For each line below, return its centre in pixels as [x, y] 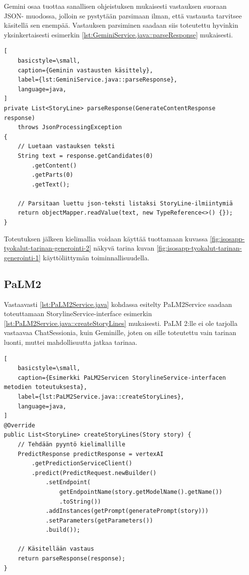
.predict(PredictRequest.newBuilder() [94, 473]
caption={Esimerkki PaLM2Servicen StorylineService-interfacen [122, 378]
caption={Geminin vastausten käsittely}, [85, 70]
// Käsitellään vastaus [56, 549]
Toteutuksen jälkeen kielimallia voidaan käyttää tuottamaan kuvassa [106, 238]
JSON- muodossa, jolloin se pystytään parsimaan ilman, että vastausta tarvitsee [123, 15]
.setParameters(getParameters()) [99, 520]
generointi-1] [22, 257]
